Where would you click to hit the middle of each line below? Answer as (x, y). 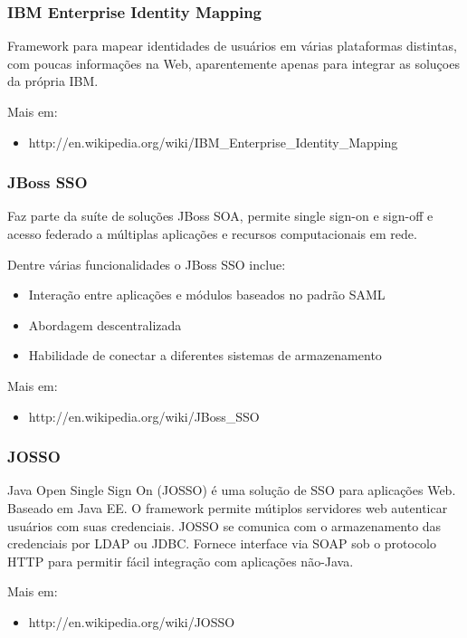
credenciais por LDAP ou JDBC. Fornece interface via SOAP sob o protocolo (222, 543)
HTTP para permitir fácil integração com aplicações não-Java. (181, 561)
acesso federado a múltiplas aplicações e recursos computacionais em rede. (212, 233)
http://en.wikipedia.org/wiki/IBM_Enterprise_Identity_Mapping (213, 142)
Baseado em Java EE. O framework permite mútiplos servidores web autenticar (228, 507)
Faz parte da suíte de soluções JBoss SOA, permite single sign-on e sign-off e (220, 216)
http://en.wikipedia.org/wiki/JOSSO (132, 621)
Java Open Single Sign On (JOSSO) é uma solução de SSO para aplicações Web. (232, 490)
